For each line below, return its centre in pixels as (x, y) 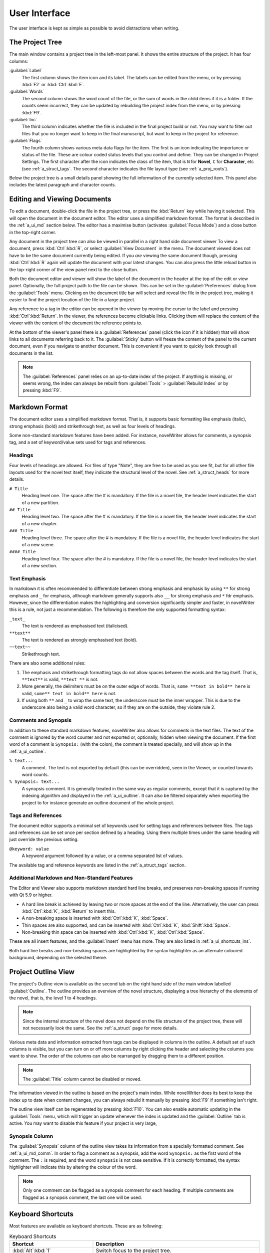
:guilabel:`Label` (26, 71)
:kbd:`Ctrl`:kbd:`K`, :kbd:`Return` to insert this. (69, 911)
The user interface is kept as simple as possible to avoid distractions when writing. (94, 28)
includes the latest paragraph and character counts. (62, 185)
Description (110, 1244)
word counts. (35, 774)
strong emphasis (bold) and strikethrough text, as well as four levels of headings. (92, 426)
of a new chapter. (40, 523)
